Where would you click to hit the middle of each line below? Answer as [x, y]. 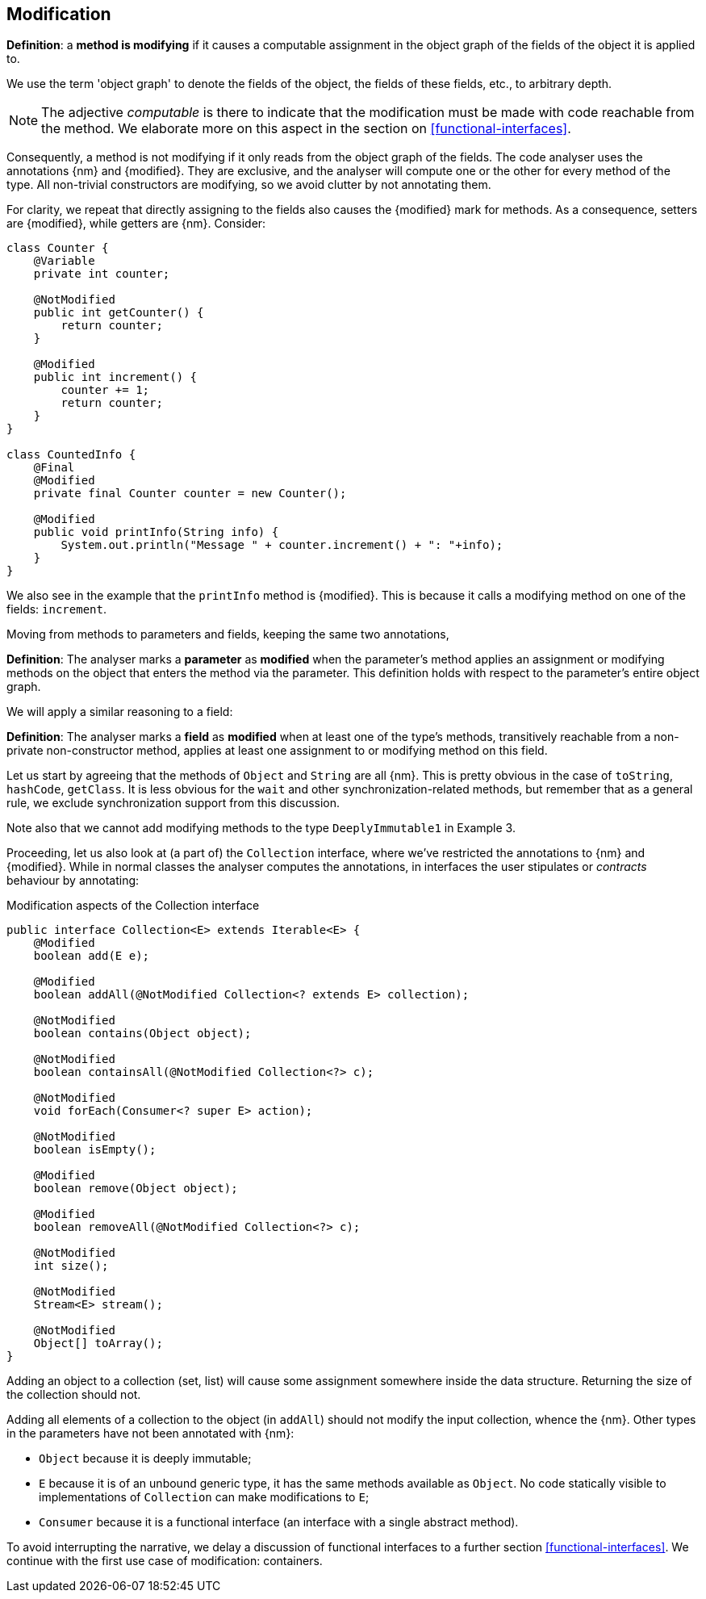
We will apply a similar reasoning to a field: [120, 712]
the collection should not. [74, 1395]
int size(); [71, 1266]
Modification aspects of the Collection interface [133, 906]
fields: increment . [56, 609]
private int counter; [102, 274]
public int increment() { [115, 377]
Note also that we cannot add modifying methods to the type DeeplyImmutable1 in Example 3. [261, 828]
